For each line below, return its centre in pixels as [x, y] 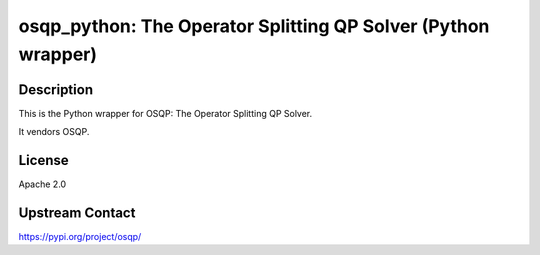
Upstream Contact [77, 212]
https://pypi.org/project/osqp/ [80, 237]
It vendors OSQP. [54, 132]
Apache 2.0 [42, 184]
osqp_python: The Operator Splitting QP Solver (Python [254, 26]
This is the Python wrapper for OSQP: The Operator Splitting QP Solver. [165, 113]
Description [56, 89]
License [43, 160]
